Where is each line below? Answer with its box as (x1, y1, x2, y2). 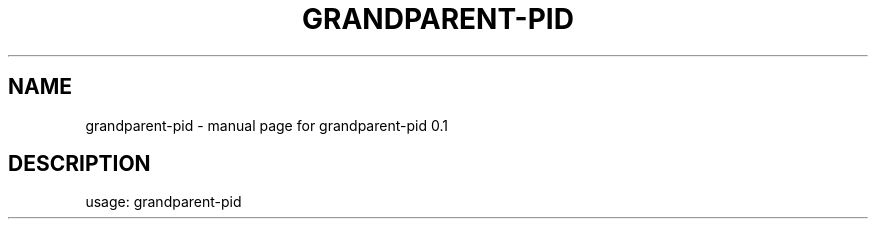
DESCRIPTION (8, 151, 151, 177)
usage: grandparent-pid (85, 193, 242, 211)
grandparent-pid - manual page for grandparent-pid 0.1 (85, 116, 448, 134)
